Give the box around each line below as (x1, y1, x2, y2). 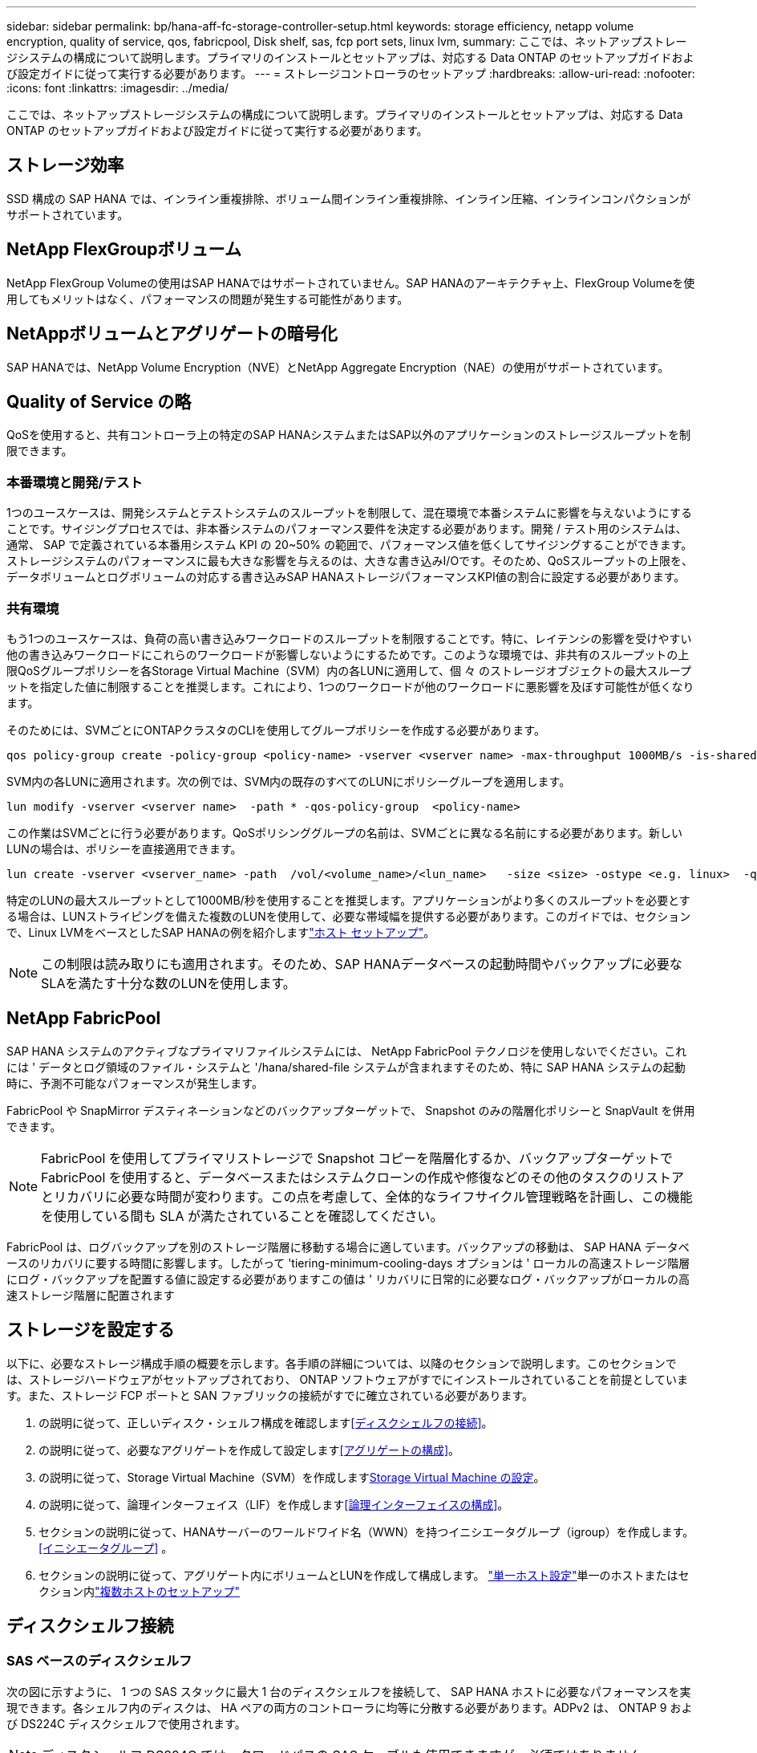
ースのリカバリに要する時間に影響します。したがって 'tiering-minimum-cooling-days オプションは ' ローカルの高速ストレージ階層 (6, 1255, 690, 1270)
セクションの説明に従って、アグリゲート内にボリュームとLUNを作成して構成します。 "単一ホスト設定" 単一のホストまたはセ (38, 1568, 690, 1582)
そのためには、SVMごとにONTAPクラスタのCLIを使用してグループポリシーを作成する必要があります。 (6, 722, 545, 737)
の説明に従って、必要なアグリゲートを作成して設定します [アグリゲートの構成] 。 (38, 1442, 459, 1457)
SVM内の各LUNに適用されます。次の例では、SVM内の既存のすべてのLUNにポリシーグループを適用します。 (6, 774, 571, 788)
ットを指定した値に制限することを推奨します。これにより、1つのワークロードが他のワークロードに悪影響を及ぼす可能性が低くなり (6, 679, 694, 693)
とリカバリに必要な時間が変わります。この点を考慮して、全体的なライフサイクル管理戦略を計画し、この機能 (41, 1188, 693, 1205)
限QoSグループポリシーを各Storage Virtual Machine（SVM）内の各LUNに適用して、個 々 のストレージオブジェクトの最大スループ (6, 663, 691, 677)
